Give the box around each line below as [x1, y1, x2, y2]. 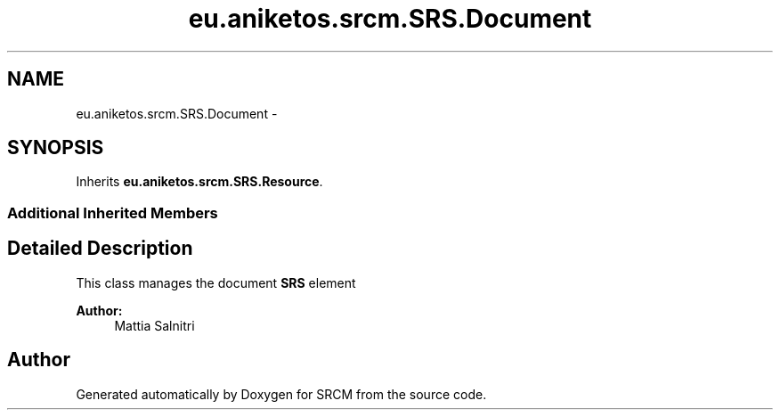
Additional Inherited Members [7, 203, 218, 222]
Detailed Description [7, 237, 193, 260]
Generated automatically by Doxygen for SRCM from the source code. [76, 386, 487, 402]
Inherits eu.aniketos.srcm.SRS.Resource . [76, 174, 323, 190]
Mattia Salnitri [114, 317, 195, 333]
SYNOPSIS [7, 136, 104, 159]
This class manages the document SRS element [76, 274, 356, 290]
